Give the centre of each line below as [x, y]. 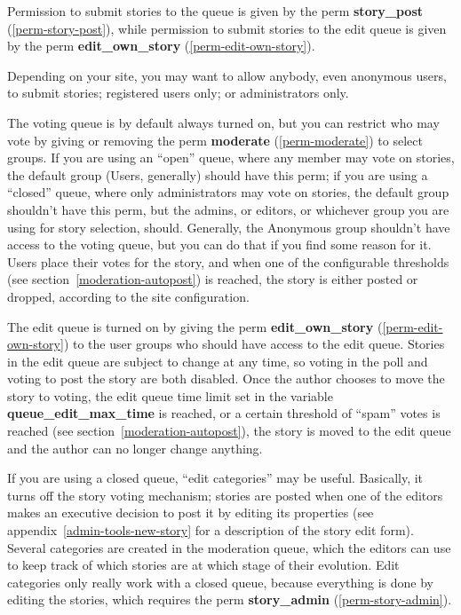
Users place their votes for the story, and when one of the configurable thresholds [228, 261]
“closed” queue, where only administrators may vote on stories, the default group [228, 192]
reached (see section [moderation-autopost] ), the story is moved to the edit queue [229, 431]
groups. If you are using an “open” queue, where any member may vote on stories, [231, 158]
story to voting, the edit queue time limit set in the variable [170, 395]
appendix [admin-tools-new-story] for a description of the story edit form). [211, 530]
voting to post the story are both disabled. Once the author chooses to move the [226, 378]
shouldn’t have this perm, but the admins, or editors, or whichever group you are [228, 209]
